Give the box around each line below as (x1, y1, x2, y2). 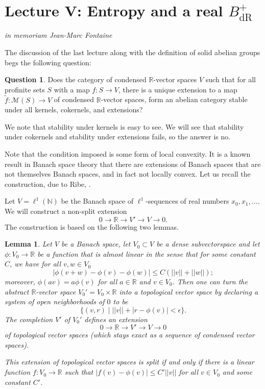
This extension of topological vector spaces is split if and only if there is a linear (5, 356, 254, 367)
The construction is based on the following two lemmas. (5, 221, 179, 232)
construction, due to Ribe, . (5, 178, 91, 189)
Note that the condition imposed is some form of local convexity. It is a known (5, 148, 251, 159)
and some (222, 367, 252, 377)
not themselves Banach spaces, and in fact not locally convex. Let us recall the (5, 168, 251, 179)
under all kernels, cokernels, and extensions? (5, 104, 143, 115)
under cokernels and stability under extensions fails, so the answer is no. (5, 131, 231, 142)
